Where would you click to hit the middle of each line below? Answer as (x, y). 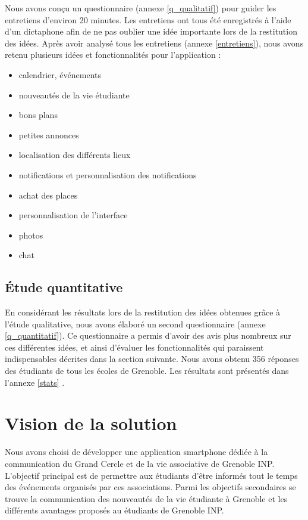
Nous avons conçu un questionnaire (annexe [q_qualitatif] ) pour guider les (141, 8)
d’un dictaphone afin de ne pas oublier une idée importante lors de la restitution (151, 31)
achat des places (48, 195)
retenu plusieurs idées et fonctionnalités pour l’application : (113, 55)
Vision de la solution (91, 423)
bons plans (38, 115)
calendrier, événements (60, 74)
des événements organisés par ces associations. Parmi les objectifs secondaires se (150, 487)
